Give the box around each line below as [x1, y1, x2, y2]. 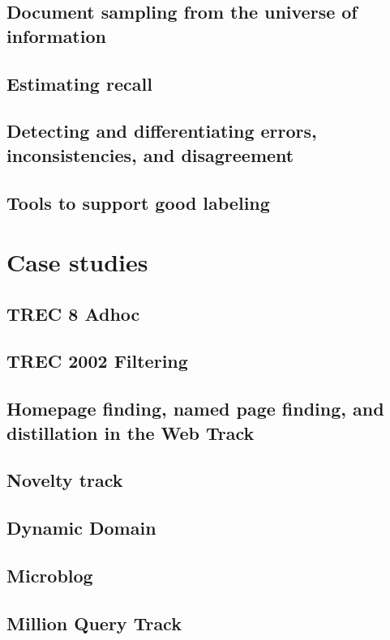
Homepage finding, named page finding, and [6, 396, 384, 421]
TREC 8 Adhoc [6, 301, 140, 326]
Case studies [6, 245, 148, 279]
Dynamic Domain [6, 515, 156, 540]
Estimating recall [6, 70, 152, 96]
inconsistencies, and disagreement [6, 142, 294, 167]
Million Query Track [6, 610, 182, 635]
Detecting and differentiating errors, [6, 118, 317, 143]
